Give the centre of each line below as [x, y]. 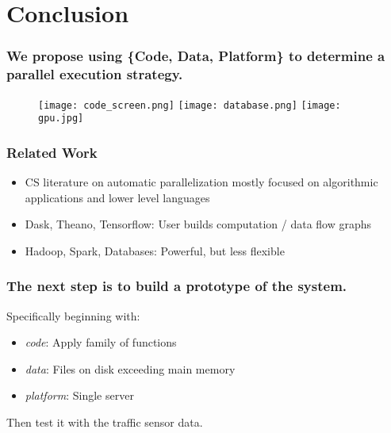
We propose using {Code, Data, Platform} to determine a [196, 56]
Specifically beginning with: [73, 315]
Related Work [52, 152]
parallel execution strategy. [95, 74]
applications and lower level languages [117, 197]
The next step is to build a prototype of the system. [177, 286]
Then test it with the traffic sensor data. [105, 422]
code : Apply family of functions [101, 342]
